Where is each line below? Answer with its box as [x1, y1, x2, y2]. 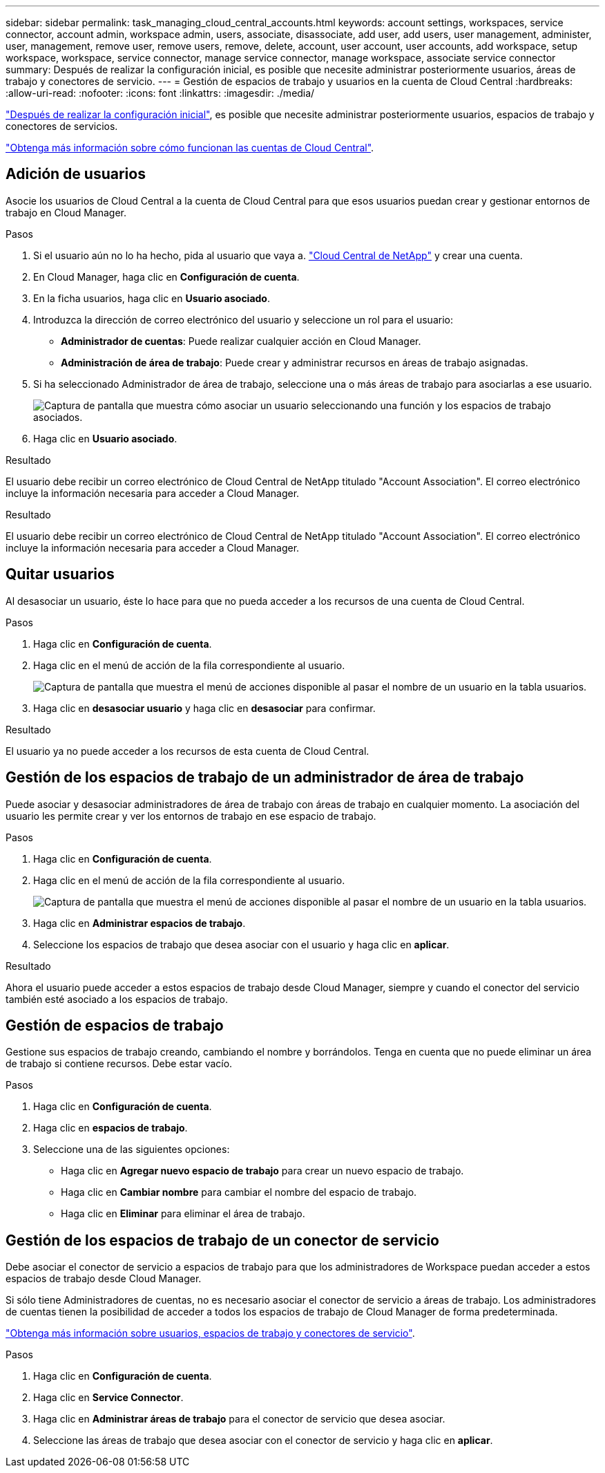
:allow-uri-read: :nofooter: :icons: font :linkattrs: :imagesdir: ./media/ [6, 87, 315, 99]
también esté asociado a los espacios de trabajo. [6, 993, 228, 1005]
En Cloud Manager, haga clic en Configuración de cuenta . [33, 270, 300, 283]
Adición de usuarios [6, 165, 146, 183]
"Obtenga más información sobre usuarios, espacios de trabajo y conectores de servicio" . [6, 1327, 415, 1340]
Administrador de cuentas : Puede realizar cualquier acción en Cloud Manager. [61, 335, 421, 347]
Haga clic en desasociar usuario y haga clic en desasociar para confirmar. [33, 702, 376, 714]
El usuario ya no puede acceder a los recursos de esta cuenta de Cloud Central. [6, 744, 369, 757]
